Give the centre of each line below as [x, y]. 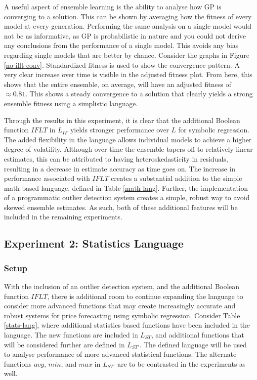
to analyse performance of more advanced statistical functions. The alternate [120, 354]
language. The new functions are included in [71, 335]
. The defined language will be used [193, 344]
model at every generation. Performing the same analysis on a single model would [128, 26]
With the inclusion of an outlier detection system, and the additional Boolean [122, 286]
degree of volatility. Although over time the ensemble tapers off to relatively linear [128, 149]
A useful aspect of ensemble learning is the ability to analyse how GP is [113, 6]
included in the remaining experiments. [63, 217]
